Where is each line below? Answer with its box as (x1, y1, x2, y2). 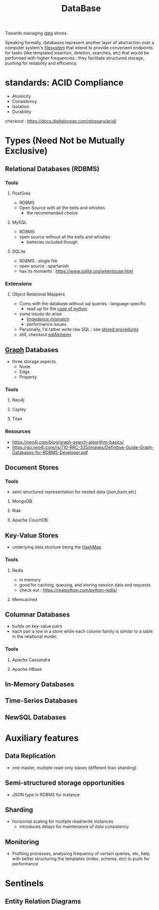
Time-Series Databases (5, 697, 78, 705)
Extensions (5, 280, 32, 287)
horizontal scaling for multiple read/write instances (12, 818, 114, 825)
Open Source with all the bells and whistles (19, 205, 105, 211)
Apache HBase (12, 666, 42, 672)
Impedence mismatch (26, 316, 70, 322)
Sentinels (5, 878, 44, 889)
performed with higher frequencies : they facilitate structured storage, (5, 55, 145, 61)
